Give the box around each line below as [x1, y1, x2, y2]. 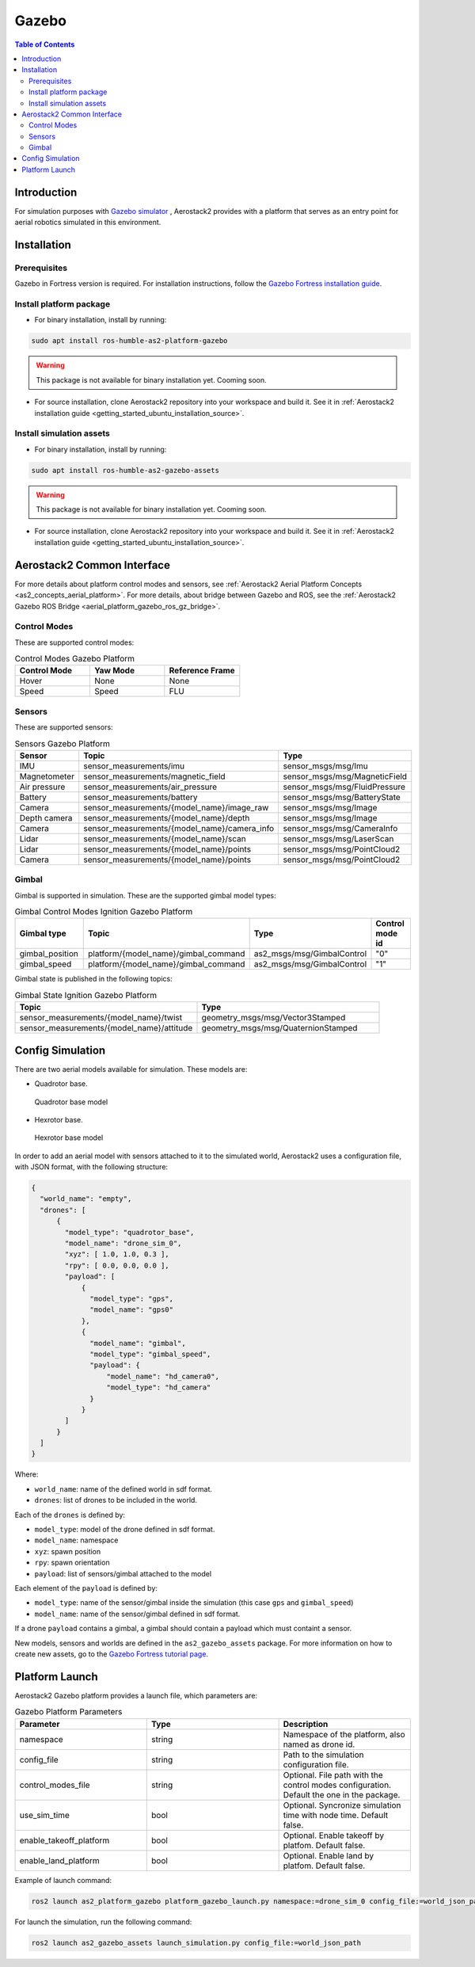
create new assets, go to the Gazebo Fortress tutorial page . [14, 1649, 209, 1659]
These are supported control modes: [14, 638, 135, 647]
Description [283, 1718, 329, 1729]
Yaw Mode [93, 665, 135, 677]
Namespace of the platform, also [283, 1729, 405, 1740]
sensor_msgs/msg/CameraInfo [283, 822, 398, 833]
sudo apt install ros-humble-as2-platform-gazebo [31, 337, 228, 345]
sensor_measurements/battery [83, 791, 198, 802]
